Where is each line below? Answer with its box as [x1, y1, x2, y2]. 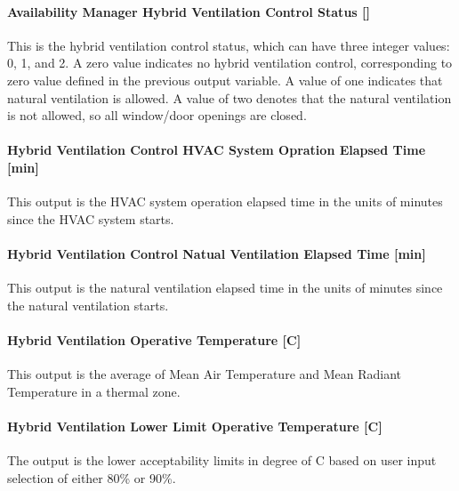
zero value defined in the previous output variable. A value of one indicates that [7, 70, 443, 89]
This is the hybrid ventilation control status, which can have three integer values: [7, 36, 450, 54]
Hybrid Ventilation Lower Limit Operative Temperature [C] [7, 416, 382, 435]
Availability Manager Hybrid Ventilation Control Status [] [7, 2, 370, 20]
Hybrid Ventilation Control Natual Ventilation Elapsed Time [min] [7, 244, 426, 262]
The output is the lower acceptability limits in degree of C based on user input [7, 451, 437, 470]
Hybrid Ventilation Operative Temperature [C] [7, 330, 302, 349]
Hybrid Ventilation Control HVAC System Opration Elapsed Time [7, 141, 426, 159]
